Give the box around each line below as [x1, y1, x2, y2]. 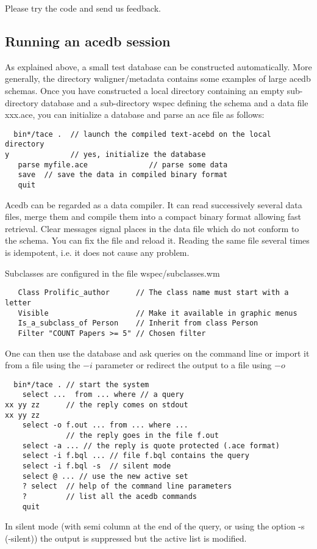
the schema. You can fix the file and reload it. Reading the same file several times [5, 234, 310, 247]
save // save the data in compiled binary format [18, 170, 228, 180]
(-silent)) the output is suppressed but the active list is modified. [5, 531, 247, 544]
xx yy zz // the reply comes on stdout [5, 401, 188, 410]
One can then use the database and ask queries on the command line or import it [5, 346, 310, 359]
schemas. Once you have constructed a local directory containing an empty [5, 84, 285, 96]
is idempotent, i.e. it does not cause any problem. [5, 246, 190, 259]
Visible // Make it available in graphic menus [18, 308, 297, 318]
